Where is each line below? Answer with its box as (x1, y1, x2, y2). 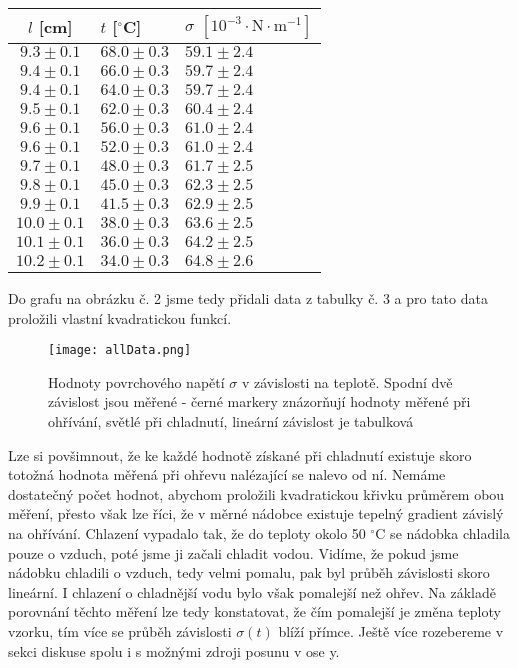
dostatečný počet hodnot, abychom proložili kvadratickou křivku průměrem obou (8, 483, 505, 504)
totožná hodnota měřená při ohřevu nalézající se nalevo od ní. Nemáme (8, 464, 446, 485)
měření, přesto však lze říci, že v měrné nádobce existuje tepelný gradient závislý (8, 503, 504, 524)
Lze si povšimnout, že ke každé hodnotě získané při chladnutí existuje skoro (8, 444, 472, 465)
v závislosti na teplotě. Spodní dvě (241, 371, 453, 392)
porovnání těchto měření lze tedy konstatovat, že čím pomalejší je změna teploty (8, 601, 501, 622)
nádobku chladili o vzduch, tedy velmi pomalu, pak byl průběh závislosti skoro (8, 562, 490, 583)
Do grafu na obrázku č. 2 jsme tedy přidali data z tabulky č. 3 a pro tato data (8, 288, 488, 308)
